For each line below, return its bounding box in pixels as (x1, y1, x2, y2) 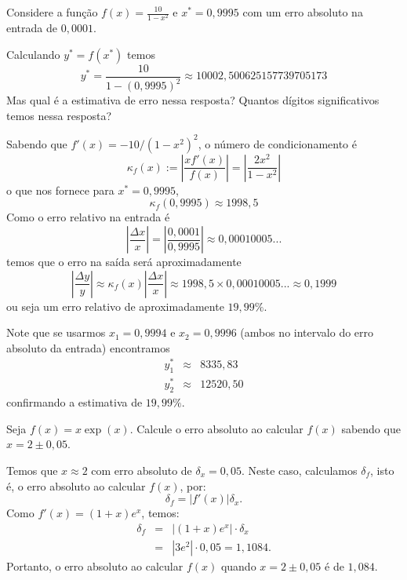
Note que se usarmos (6, 324, 106, 341)
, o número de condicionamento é (198, 135, 357, 151)
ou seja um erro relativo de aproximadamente (6, 297, 224, 314)
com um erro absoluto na (242, 4, 363, 20)
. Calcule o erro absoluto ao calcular (129, 420, 303, 436)
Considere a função (6, 4, 98, 20)
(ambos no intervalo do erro (240, 324, 374, 341)
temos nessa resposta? (6, 107, 112, 123)
